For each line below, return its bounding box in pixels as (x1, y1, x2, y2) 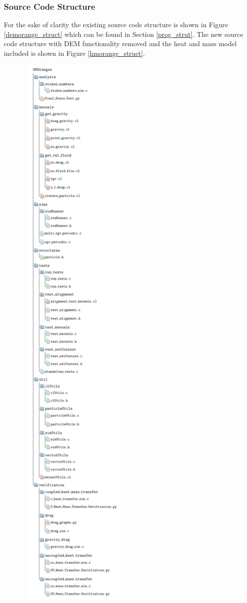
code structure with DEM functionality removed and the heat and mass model (4, 38, 237, 49)
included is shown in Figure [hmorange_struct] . (4, 48, 145, 58)
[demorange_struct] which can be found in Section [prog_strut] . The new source (4, 29, 243, 39)
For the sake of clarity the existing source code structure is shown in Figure (4, 19, 228, 30)
